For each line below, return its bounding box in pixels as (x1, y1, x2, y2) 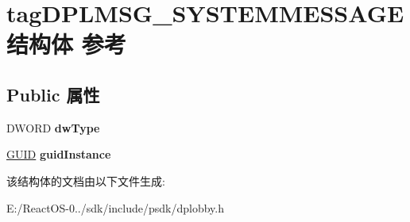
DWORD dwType (6, 119, 100, 136)
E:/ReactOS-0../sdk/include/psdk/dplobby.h (6, 199, 225, 216)
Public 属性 (6, 82, 100, 106)
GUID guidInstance (6, 146, 111, 163)
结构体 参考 (6, 28, 126, 60)
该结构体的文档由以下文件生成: (6, 172, 165, 189)
